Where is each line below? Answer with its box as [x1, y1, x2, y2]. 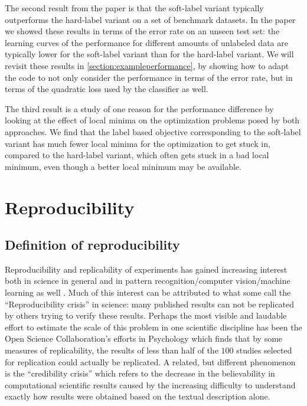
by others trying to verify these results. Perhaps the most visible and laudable [5, 309, 287, 322]
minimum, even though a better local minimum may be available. [5, 160, 241, 172]
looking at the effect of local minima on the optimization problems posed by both [5, 114, 300, 126]
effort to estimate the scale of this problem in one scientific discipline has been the [5, 320, 302, 333]
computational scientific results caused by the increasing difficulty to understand [5, 378, 296, 391]
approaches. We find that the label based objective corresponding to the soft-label [5, 125, 301, 137]
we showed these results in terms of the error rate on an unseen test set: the [5, 25, 280, 37]
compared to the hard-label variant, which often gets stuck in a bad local [5, 149, 269, 161]
